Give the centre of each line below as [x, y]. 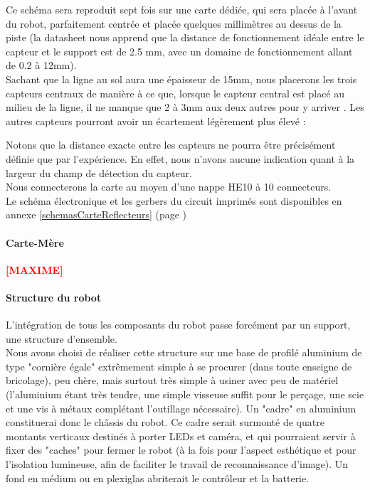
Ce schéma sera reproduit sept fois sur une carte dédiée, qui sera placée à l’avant [182, 9]
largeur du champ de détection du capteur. [99, 172]
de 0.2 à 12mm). [41, 65]
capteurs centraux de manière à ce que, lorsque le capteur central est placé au [175, 93]
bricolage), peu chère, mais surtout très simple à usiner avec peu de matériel [172, 380]
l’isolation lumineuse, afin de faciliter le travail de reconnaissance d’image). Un [177, 464]
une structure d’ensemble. [62, 338]
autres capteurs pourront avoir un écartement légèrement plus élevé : [156, 121]
